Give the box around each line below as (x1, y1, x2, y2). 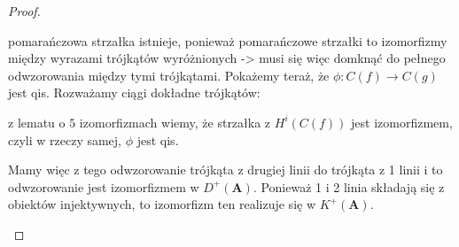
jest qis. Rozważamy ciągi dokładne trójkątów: (8, 83, 261, 102)
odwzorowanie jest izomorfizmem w (8, 177, 199, 196)
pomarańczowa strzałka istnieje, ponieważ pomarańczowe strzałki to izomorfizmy (8, 31, 447, 50)
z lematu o (8, 112, 66, 131)
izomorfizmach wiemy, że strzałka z (79, 112, 271, 131)
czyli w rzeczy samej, (8, 130, 122, 149)
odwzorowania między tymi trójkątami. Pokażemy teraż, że (8, 66, 330, 84)
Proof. (8, 2, 41, 19)
